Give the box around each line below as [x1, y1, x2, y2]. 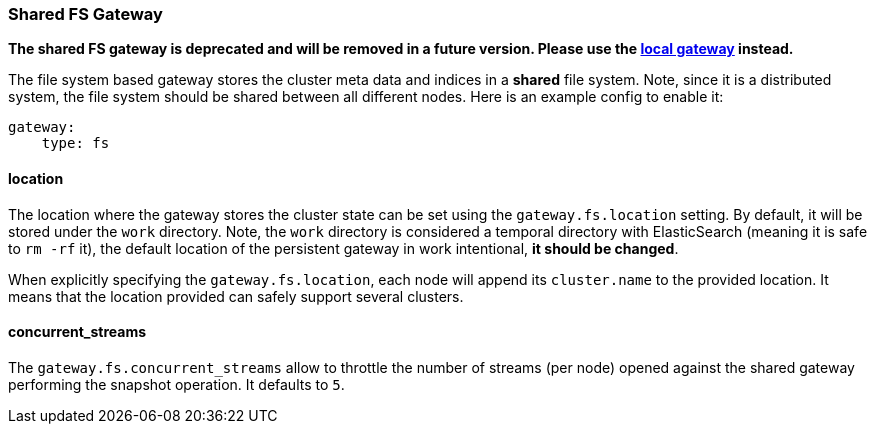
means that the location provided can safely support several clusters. [8, 287, 464, 305]
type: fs [41, 135, 110, 152]
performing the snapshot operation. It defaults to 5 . [8, 375, 345, 393]
